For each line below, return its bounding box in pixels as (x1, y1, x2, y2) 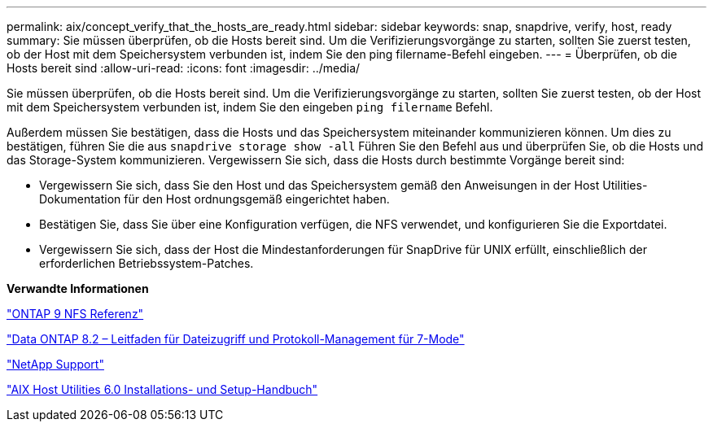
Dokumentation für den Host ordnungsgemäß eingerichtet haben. (39, 192, 390, 206)
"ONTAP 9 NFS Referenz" (7, 307, 144, 321)
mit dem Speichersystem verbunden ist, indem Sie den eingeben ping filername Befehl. (7, 100, 493, 114)
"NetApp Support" (7, 357, 104, 371)
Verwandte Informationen (7, 282, 149, 295)
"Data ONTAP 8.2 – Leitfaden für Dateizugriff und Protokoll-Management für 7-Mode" (7, 332, 465, 346)
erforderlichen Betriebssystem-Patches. (39, 256, 254, 270)
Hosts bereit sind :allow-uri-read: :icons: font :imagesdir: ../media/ (7, 61, 361, 75)
